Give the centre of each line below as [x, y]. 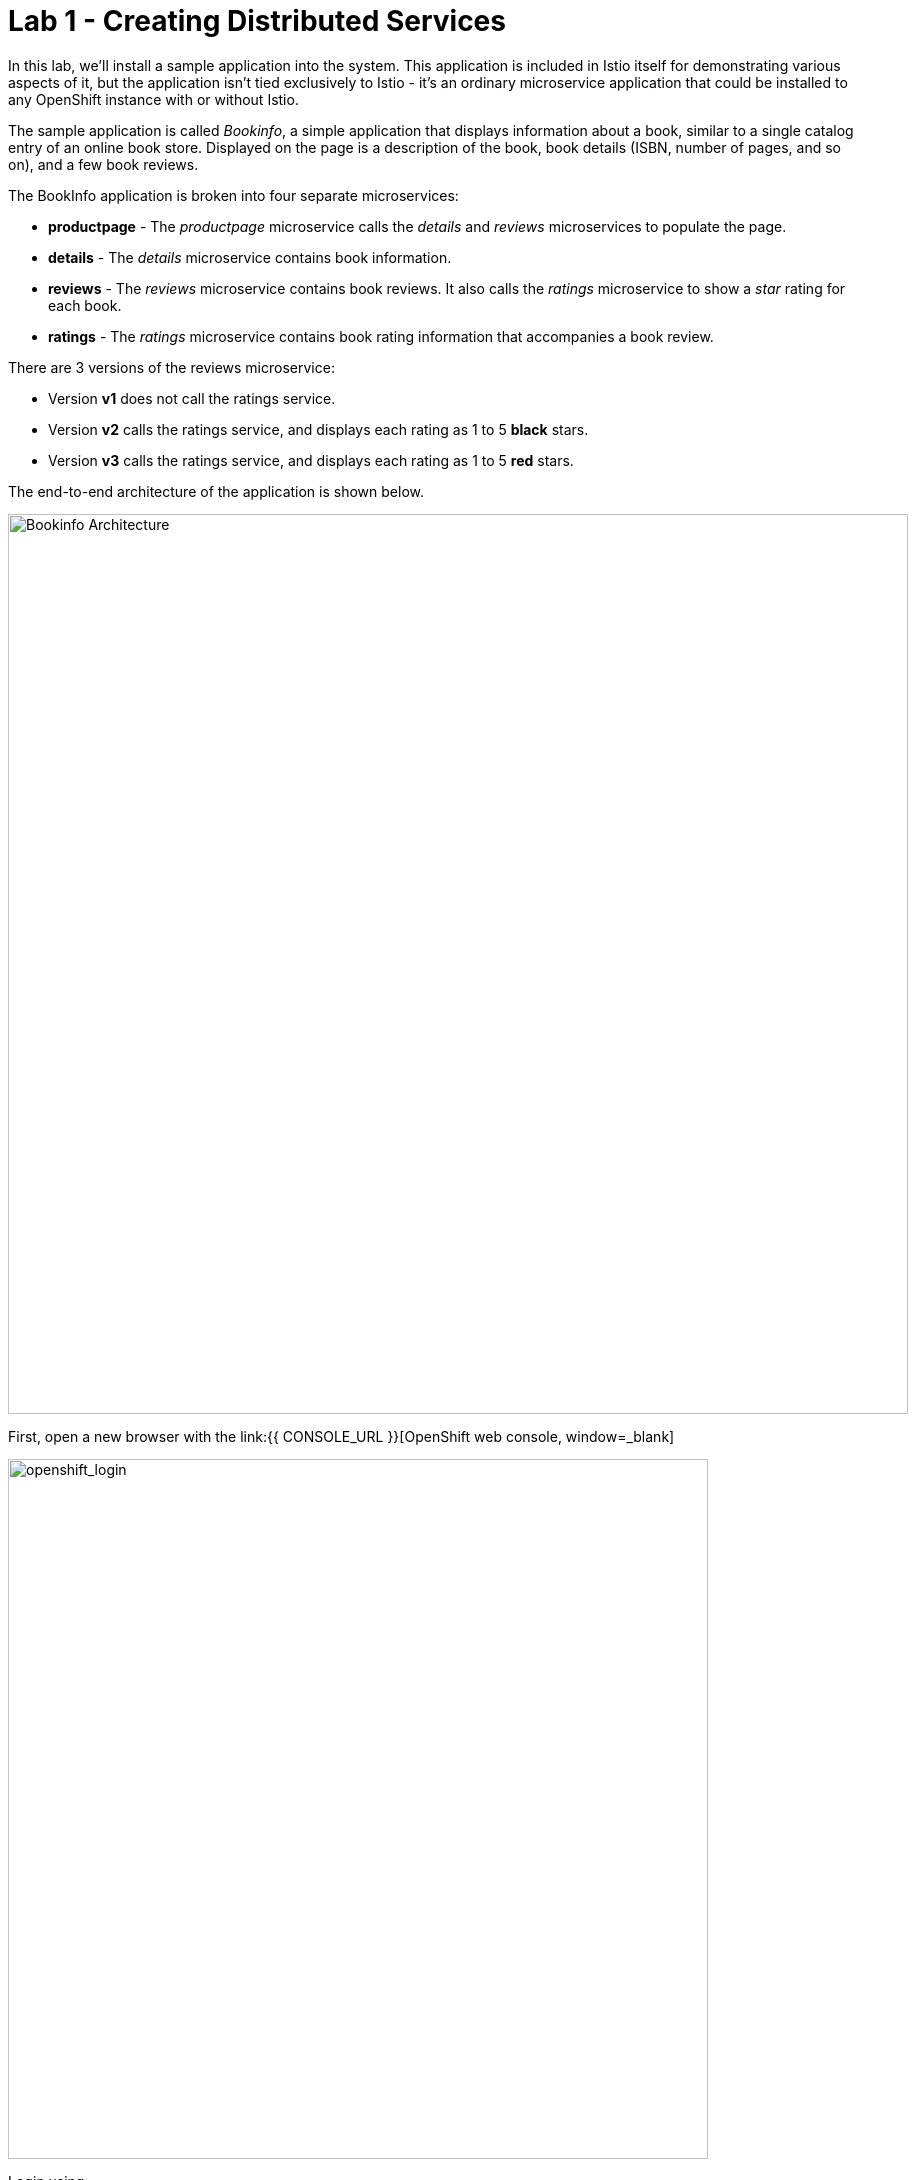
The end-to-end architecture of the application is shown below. [216, 491]
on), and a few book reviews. [103, 164]
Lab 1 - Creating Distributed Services [257, 21]
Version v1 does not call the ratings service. [192, 398]
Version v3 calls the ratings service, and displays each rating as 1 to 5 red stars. [311, 460]
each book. [85, 305]
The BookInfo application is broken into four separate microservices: [233, 195]
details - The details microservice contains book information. [250, 257]
